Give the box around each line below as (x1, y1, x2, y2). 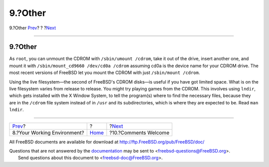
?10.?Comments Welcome (109, 129, 169, 136)
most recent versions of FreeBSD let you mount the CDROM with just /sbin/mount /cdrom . (9, 70, 200, 76)
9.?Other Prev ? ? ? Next (9, 25, 56, 31)
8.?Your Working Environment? (12, 129, 84, 136)
